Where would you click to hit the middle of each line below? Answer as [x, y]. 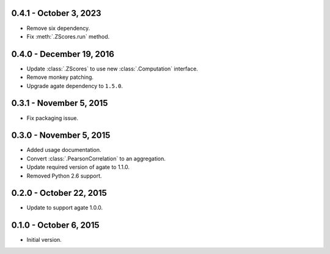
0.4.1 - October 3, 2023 [56, 13]
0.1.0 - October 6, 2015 [56, 226]
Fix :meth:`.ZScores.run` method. [68, 36]
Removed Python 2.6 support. [64, 176]
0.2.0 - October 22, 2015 [59, 193]
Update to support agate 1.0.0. [65, 207]
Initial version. [44, 240]
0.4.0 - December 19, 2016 [63, 54]
